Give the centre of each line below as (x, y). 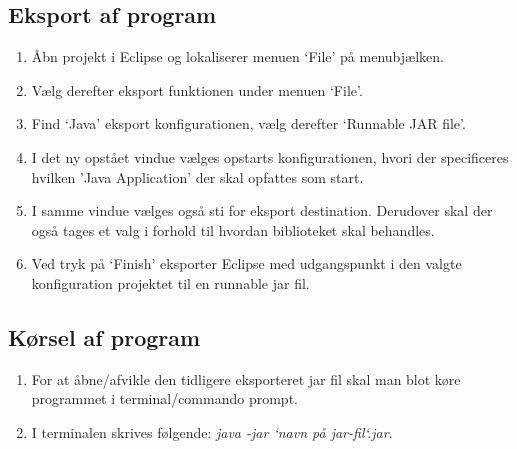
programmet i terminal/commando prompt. (164, 398)
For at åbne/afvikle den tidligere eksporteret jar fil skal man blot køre (246, 378)
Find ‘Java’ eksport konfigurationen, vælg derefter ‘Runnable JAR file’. (248, 123)
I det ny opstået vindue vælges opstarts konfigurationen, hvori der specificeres (270, 156)
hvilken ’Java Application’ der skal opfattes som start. (197, 176)
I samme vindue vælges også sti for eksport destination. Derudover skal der (262, 210)
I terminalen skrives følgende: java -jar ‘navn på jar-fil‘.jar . (212, 431)
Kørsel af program (104, 336)
